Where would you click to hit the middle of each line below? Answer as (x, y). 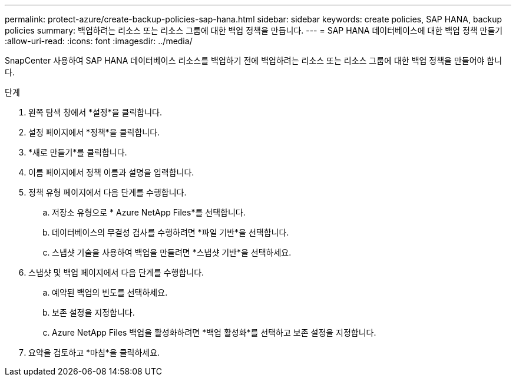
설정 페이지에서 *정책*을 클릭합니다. (94, 132)
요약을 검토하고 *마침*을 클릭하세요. (94, 352)
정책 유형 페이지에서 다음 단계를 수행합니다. (107, 192)
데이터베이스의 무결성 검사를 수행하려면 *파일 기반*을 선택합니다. (171, 232)
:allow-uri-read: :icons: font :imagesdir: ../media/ (99, 41)
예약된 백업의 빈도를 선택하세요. (110, 292)
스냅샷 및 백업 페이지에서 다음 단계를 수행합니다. (116, 272)
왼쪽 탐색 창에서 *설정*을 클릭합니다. (95, 112)
